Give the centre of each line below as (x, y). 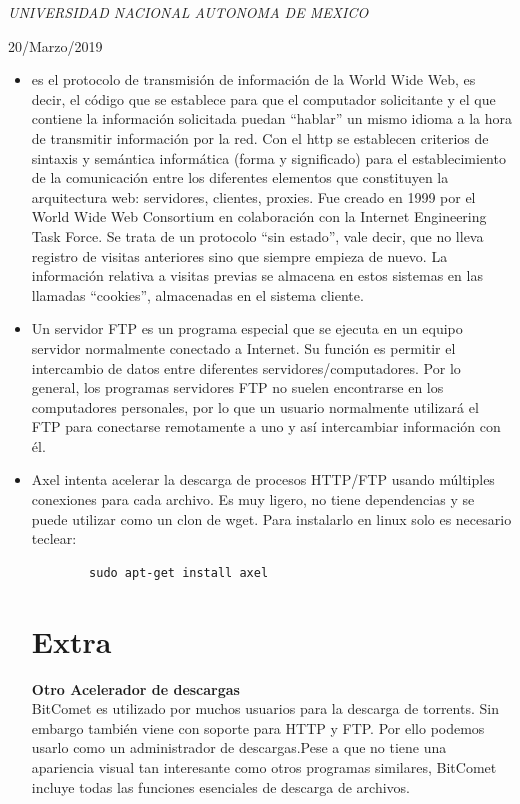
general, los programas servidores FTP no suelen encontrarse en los (237, 387)
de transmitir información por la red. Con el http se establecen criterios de (260, 137)
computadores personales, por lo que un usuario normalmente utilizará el (255, 406)
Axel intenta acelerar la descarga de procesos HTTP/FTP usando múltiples (263, 479)
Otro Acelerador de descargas (135, 688)
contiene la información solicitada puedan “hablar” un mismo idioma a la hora (271, 118)
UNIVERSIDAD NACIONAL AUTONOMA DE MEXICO (188, 12)
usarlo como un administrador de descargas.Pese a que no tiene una (239, 747)
